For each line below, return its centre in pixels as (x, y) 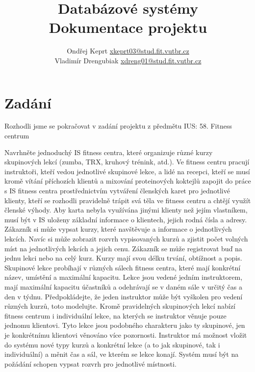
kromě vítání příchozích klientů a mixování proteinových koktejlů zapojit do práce (128, 181)
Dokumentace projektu (128, 27)
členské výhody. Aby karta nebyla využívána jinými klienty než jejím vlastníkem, (126, 210)
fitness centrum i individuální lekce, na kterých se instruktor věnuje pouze (115, 315)
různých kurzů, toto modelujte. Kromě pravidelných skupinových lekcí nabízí (120, 306)
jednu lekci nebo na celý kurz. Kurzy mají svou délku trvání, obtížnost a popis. (123, 258)
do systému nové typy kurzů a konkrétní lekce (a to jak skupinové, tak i (112, 344)
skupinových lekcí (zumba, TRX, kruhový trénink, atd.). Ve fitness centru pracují (127, 162)
